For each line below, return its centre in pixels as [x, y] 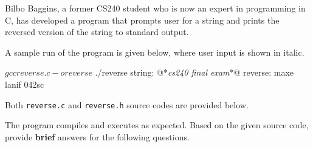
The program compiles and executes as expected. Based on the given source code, [157, 125]
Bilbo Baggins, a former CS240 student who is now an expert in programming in [155, 8]
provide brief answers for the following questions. [97, 136]
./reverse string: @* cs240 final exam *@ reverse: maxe [194, 72]
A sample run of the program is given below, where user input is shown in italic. [155, 52]
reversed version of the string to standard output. [97, 32]
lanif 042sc [25, 84]
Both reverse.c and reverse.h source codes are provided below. [127, 104]
